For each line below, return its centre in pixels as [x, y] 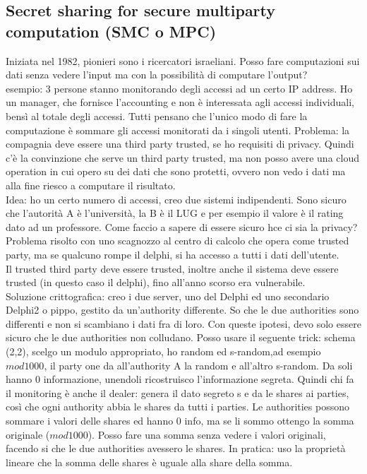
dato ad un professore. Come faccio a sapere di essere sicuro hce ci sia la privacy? [182, 226]
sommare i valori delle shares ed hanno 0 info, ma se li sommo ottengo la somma [180, 421]
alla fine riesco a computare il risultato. [91, 185]
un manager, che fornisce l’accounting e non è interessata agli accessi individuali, [180, 102]
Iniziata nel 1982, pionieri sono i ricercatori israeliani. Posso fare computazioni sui [183, 60]
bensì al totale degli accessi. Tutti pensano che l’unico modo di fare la [157, 115]
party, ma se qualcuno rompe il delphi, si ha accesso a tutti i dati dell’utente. [173, 254]
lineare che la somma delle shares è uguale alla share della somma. [149, 462]
